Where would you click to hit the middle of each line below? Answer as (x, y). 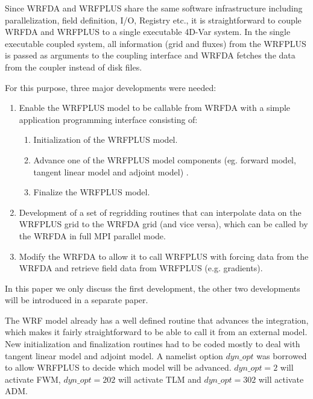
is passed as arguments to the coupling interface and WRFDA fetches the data (150, 55)
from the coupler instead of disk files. (74, 67)
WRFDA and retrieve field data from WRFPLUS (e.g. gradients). (141, 268)
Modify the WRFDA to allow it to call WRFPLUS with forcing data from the (164, 256)
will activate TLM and (160, 379)
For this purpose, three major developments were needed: (111, 87)
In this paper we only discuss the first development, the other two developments (153, 288)
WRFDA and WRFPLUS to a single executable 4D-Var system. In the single (148, 32)
